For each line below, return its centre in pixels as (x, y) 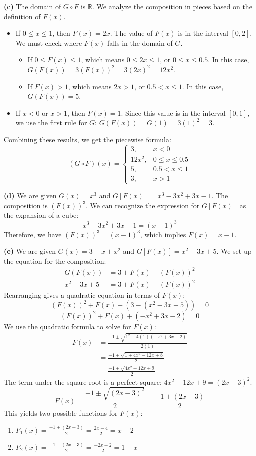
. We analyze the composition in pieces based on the (172, 6)
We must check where (49, 43)
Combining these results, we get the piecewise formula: (88, 139)
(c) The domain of (33, 6)
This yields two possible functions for (61, 412)
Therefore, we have (33, 234)
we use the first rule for (51, 123)
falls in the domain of (140, 43)
